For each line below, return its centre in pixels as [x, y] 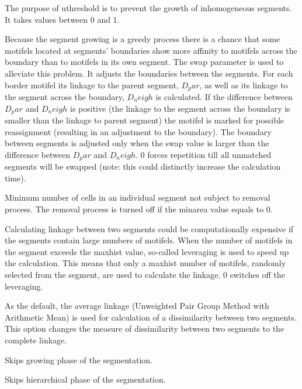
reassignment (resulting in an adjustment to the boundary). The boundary [138, 131]
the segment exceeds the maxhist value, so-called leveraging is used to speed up [147, 251]
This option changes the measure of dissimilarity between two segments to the [145, 328]
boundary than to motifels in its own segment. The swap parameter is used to [144, 62]
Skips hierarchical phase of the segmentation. [85, 379]
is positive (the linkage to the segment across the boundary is [180, 108]
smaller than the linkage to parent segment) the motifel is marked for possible [145, 120]
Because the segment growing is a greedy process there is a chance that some [143, 39]
